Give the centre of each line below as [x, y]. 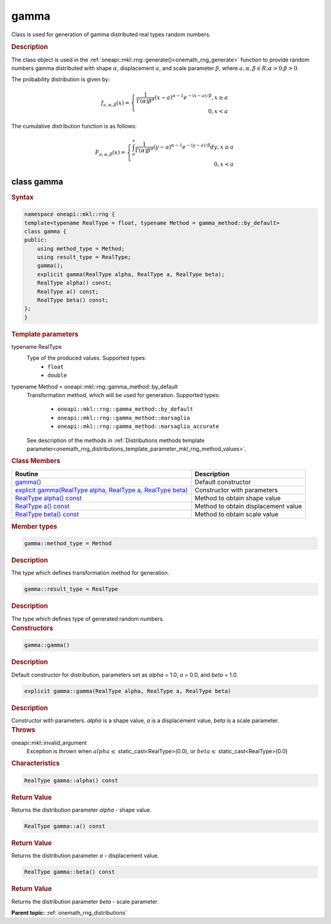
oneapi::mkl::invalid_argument [49, 742]
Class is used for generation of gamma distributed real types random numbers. [111, 34]
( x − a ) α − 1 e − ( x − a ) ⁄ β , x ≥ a [191, 97]
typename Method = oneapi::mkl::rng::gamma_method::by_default [94, 386]
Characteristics [36, 763]
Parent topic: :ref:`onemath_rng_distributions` [69, 912]
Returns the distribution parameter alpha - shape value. [82, 810]
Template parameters [45, 334]
